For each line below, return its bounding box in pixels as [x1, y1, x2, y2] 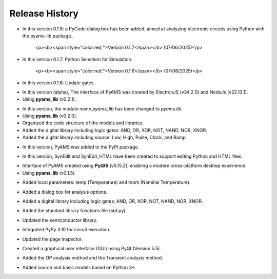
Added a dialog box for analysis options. [22, 189, 108, 195]
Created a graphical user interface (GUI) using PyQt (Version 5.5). [22, 245, 162, 251]
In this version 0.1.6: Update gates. [22, 80, 95, 86]
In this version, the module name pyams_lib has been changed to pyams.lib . [22, 105, 183, 111]
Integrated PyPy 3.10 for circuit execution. [22, 227, 110, 233]
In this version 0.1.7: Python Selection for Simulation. [22, 56, 133, 62]
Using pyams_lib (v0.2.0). [22, 113, 77, 119]
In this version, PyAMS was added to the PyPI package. [22, 144, 140, 150]
